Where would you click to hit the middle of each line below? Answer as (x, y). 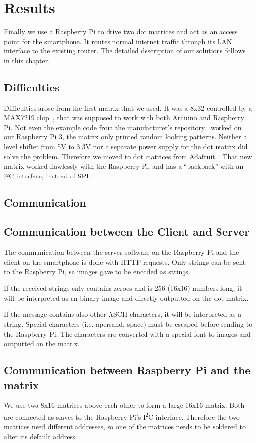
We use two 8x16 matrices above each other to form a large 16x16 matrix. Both (124, 405)
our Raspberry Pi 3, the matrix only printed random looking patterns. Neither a (126, 137)
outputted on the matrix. (42, 343)
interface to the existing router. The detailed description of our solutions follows (125, 51)
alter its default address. (41, 436)
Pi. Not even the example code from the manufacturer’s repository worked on (123, 127)
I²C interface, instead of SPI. (48, 175)
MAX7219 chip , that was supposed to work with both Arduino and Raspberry (124, 117)
